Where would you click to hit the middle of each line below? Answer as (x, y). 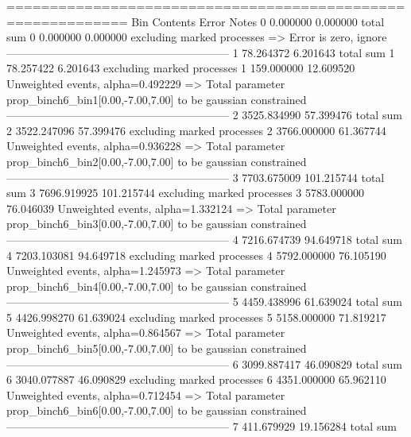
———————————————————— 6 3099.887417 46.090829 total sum (204, 364)
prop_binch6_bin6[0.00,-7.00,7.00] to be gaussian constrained (157, 410)
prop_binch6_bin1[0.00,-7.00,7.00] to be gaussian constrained (157, 99)
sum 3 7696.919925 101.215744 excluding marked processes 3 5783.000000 (185, 193)
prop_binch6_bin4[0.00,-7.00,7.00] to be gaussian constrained (157, 286)
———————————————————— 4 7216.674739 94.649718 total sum (204, 239)
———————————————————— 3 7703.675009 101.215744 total (196, 177)
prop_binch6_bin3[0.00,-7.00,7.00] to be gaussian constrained (157, 224)
